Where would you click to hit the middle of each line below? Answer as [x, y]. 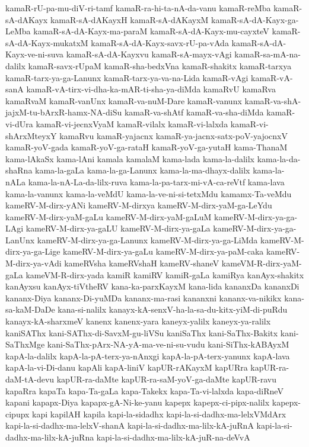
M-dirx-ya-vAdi [34, 263]
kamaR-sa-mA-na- [267, 54]
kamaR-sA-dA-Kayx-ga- [255, 19]
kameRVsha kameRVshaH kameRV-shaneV [142, 263]
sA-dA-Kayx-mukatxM [47, 42]
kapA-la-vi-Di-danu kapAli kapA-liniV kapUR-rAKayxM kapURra [127, 367]
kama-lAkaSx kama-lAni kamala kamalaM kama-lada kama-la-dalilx [130, 158]
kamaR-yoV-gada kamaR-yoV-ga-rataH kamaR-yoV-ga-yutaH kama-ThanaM [146, 147]
